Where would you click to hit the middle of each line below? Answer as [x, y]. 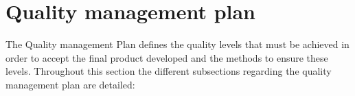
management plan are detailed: [70, 84]
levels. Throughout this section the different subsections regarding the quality [169, 71]
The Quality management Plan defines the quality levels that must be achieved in [177, 44]
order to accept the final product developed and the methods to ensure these [167, 57]
